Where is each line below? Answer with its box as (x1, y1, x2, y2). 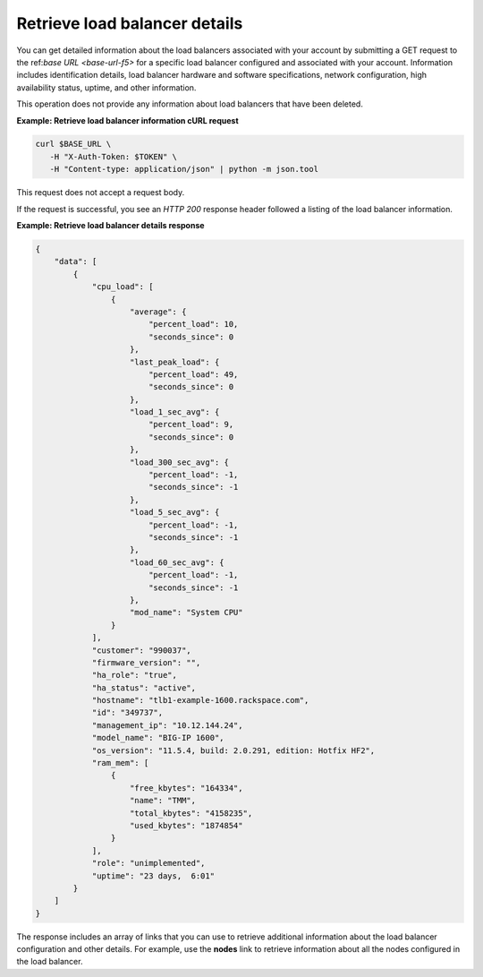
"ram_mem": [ (91, 758, 149, 768)
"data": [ (54, 256, 97, 267)
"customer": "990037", (91, 645, 191, 656)
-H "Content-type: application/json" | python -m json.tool (49, 164, 319, 175)
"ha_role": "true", (91, 670, 178, 681)
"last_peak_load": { (130, 356, 220, 367)
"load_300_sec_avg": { (130, 457, 230, 467)
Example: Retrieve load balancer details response (16, 220, 205, 231)
